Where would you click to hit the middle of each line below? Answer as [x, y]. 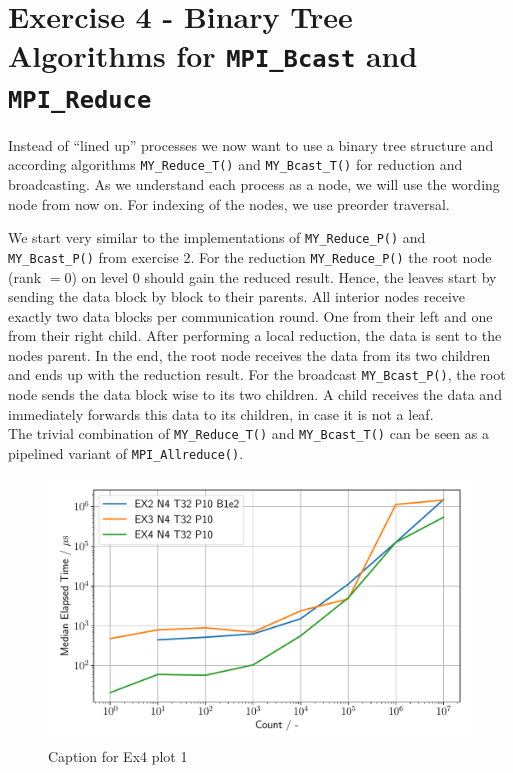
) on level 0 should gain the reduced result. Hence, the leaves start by [284, 276]
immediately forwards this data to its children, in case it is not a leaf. [221, 413]
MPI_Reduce [80, 99]
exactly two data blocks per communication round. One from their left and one [250, 315]
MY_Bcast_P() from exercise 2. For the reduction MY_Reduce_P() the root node [250, 256]
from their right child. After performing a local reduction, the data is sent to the [255, 335]
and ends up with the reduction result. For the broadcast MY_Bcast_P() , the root [257, 374]
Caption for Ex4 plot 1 [118, 756]
